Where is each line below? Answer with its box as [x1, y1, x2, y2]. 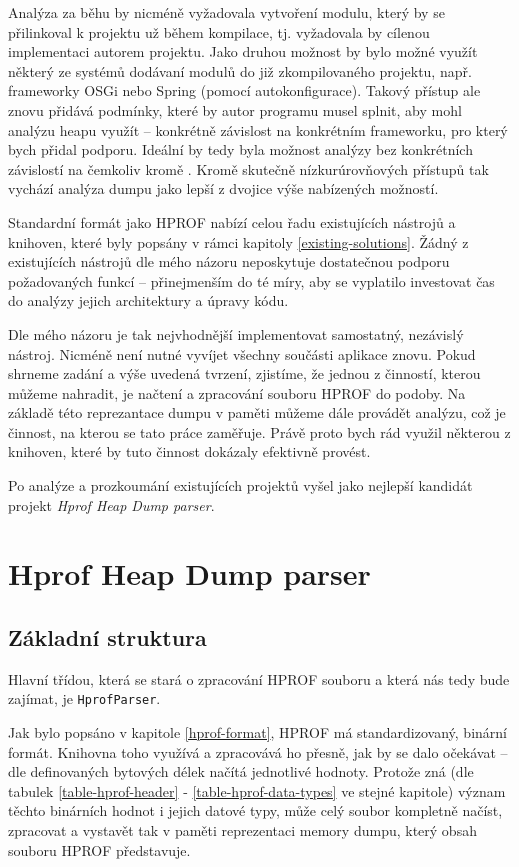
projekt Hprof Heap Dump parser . [8, 494, 215, 515]
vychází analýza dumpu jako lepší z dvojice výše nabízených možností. [8, 178, 439, 199]
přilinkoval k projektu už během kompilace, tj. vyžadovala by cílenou [8, 21, 430, 42]
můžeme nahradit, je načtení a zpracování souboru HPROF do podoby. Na [8, 382, 466, 403]
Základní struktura [8, 622, 207, 653]
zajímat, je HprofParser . [8, 688, 161, 709]
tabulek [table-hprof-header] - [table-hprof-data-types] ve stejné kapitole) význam [8, 780, 506, 801]
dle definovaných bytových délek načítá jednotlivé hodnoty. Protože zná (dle [8, 761, 474, 782]
